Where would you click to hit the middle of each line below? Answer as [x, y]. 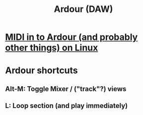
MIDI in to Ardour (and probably [71, 37]
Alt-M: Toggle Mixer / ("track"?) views [66, 89]
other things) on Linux [52, 48]
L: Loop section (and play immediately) [67, 106]
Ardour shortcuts [41, 70]
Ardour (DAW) [83, 9]
